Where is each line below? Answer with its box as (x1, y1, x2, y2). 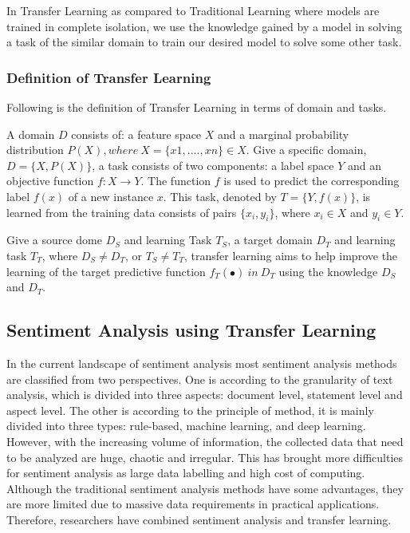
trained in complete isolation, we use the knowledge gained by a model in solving (6, 18, 403, 34)
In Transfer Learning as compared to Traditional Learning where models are (6, 2, 380, 18)
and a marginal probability (218, 125, 349, 142)
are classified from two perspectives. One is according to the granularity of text (6, 370, 393, 387)
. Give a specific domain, (246, 141, 367, 158)
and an (347, 156, 381, 173)
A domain (6, 125, 55, 142)
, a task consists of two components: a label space (92, 156, 334, 173)
